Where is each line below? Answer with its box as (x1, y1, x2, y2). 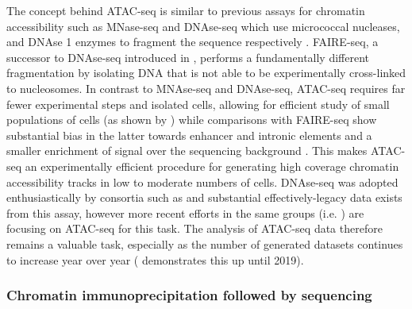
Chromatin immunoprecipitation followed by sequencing (6, 285, 372, 305)
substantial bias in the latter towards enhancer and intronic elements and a (6, 126, 372, 143)
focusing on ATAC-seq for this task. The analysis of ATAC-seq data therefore (6, 220, 383, 237)
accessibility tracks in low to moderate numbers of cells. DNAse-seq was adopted (6, 173, 399, 190)
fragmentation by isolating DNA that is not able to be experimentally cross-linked (6, 64, 406, 81)
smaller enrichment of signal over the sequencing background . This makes (6, 142, 368, 159)
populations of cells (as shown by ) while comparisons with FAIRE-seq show (6, 111, 377, 128)
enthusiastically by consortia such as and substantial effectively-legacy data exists (6, 189, 402, 206)
